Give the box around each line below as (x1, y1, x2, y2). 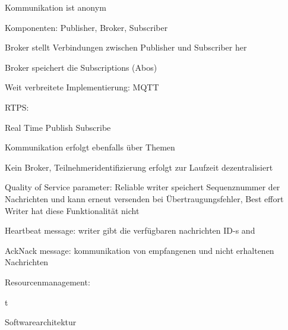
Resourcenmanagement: (5, 275, 90, 288)
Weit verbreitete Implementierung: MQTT (5, 81, 159, 93)
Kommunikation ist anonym (5, 1, 106, 13)
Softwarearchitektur (5, 316, 77, 328)
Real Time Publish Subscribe (5, 121, 111, 133)
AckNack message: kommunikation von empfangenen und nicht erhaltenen (5, 244, 274, 256)
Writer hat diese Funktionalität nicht (5, 204, 140, 216)
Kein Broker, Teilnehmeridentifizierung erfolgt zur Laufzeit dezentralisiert (5, 161, 273, 173)
